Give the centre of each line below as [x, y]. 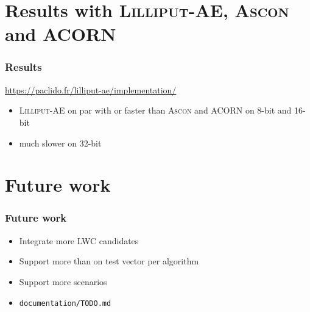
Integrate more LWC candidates [79, 240]
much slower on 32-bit [60, 143]
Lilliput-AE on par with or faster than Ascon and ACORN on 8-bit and [155, 110]
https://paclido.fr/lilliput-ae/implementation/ [91, 89]
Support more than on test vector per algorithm [109, 261]
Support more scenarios [63, 281]
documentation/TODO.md [65, 303]
